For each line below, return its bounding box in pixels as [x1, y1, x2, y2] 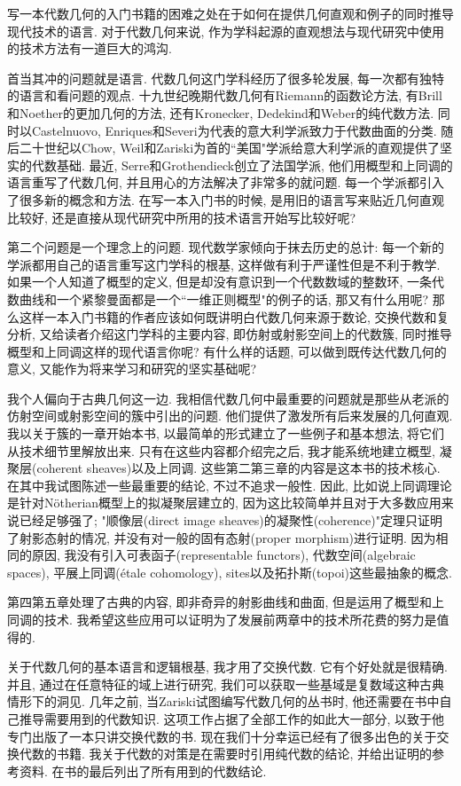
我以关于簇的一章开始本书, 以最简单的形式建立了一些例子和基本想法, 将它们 [7, 424, 445, 443]
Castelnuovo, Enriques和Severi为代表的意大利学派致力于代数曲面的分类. [31, 121, 437, 139]
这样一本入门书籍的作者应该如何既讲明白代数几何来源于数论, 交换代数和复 [19, 307, 449, 326]
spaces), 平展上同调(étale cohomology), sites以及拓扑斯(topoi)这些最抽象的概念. [7, 562, 452, 581]
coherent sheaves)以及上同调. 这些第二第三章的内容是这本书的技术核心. [36, 459, 441, 477]
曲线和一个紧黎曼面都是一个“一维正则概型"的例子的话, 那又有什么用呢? [19, 289, 429, 308]
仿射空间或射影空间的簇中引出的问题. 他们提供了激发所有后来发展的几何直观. [7, 406, 453, 425]
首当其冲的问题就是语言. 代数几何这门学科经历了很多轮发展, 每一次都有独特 [7, 68, 445, 87]
